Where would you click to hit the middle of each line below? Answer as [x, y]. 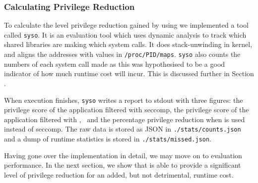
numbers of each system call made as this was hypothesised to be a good [115, 64]
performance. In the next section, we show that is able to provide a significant [123, 165]
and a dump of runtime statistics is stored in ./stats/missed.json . [108, 138]
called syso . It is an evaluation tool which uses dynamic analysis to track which [125, 34]
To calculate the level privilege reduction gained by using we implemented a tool [126, 25]
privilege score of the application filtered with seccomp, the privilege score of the [127, 110]
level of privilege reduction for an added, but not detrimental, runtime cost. [119, 174]
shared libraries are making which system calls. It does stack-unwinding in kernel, [128, 44]
